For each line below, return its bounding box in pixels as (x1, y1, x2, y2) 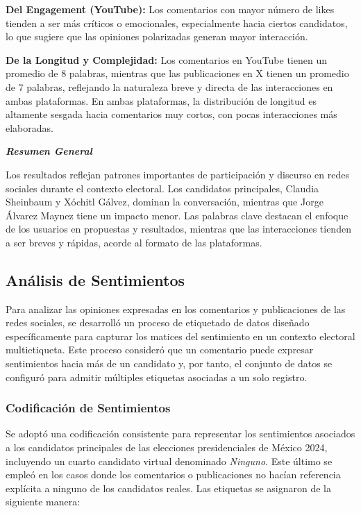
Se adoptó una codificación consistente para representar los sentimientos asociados (6, 426, 355, 441)
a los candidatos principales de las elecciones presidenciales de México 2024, (6, 440, 328, 455)
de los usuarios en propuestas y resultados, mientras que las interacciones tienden (6, 221, 351, 236)
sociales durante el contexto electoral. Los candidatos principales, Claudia (6, 180, 319, 195)
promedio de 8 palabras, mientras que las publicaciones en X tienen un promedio (6, 66, 349, 81)
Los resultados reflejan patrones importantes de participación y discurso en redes (6, 167, 349, 181)
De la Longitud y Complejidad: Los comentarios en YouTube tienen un (6, 52, 327, 67)
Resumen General (6, 144, 92, 158)
